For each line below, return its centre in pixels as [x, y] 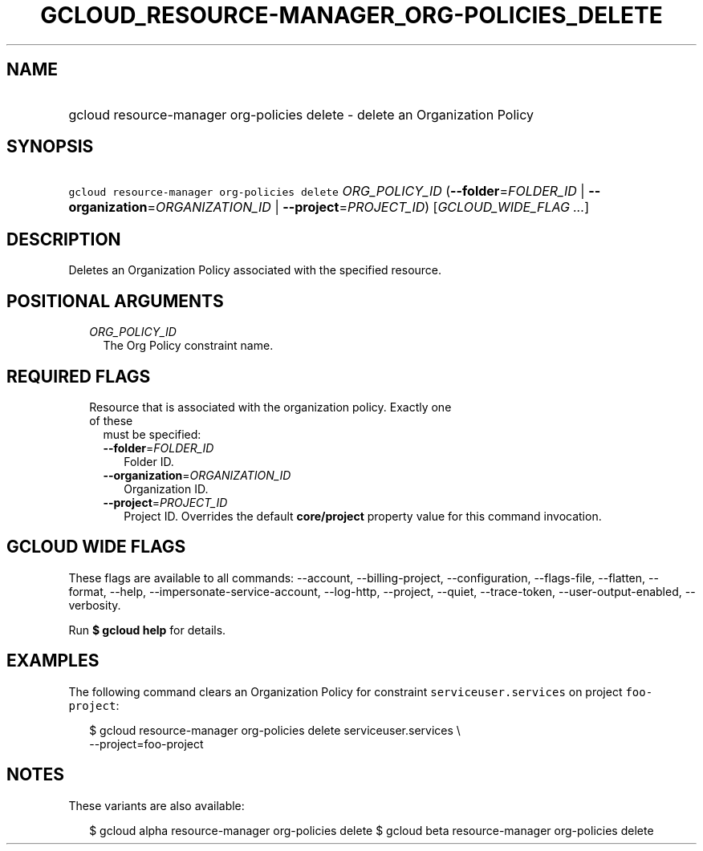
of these [111, 420]
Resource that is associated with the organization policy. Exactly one [270, 407]
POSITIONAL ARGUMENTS [115, 301]
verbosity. [95, 605]
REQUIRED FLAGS [79, 376]
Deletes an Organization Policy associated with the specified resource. [255, 270]
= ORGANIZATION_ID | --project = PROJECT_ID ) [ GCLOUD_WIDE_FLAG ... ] [368, 207]
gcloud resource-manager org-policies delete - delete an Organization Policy [301, 114]
